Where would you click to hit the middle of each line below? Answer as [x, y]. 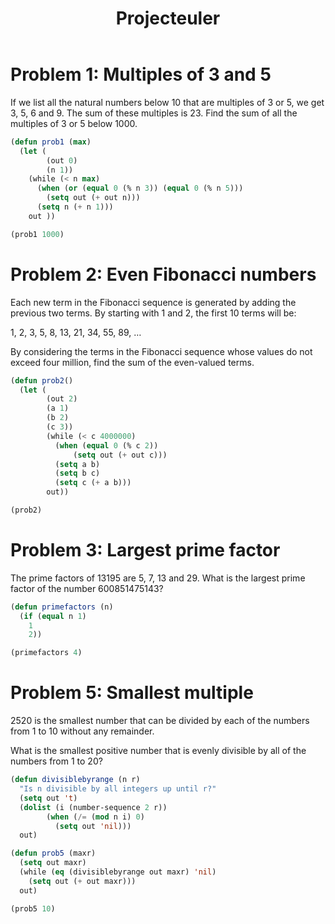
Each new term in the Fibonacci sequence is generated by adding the [153, 302]
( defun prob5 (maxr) [53, 853]
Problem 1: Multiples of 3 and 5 [141, 74]
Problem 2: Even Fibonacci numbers [163, 274]
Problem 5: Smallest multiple [132, 693]
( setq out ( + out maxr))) [82, 881]
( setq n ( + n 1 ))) [75, 207]
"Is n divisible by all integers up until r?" [118, 789]
